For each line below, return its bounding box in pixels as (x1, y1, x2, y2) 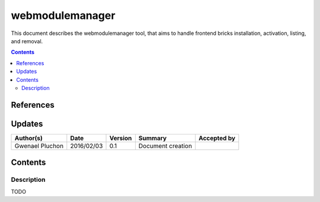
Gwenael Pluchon (14, 142, 64, 150)
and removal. (11, 37, 43, 44)
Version (109, 134, 132, 142)
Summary (138, 134, 167, 142)
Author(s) (14, 134, 43, 142)
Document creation (138, 142, 193, 150)
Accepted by (199, 134, 236, 142)
